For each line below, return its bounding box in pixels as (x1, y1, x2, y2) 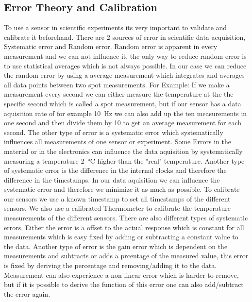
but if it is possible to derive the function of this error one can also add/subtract (4, 279, 244, 289)
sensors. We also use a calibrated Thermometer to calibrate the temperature (4, 203, 231, 213)
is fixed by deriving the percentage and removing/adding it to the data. (4, 260, 217, 270)
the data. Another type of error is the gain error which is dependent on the (4, 241, 228, 251)
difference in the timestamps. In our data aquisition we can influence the (4, 174, 220, 185)
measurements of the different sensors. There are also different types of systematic (4, 213, 248, 223)
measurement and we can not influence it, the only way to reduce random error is (4, 50, 247, 61)
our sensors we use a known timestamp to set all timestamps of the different (4, 193, 231, 203)
